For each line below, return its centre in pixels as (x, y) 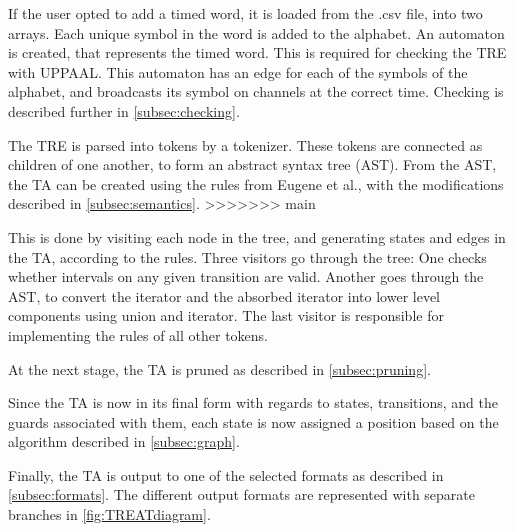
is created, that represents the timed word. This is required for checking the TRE (257, 52)
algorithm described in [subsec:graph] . (124, 441)
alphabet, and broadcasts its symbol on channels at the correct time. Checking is (256, 91)
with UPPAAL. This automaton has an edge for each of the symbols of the (238, 71)
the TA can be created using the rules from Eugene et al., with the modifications (256, 183)
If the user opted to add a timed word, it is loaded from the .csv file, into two (245, 13)
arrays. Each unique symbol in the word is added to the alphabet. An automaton (256, 32)
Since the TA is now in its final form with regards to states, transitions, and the (253, 402)
